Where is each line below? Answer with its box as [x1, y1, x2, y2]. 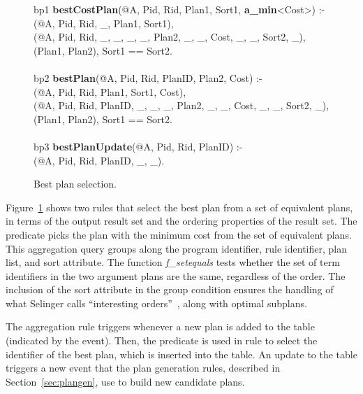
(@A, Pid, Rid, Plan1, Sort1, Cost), [34, 84, 186, 99]
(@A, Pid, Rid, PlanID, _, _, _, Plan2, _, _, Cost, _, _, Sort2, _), [34, 98, 329, 113]
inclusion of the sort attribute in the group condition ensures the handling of [6, 282, 334, 297]
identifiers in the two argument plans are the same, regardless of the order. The [6, 268, 346, 283]
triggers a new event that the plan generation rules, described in [6, 360, 281, 375]
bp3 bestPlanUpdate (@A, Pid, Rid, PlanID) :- [34, 139, 243, 153]
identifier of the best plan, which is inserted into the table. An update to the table [6, 346, 357, 361]
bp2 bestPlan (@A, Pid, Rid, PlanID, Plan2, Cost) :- [34, 70, 262, 85]
